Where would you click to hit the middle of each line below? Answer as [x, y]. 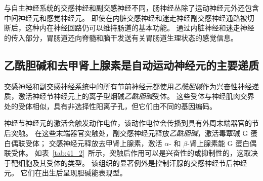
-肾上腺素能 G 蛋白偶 [222, 143]
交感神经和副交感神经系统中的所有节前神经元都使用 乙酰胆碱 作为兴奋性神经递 [131, 86]
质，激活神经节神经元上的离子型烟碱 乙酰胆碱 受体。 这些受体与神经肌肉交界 [129, 96]
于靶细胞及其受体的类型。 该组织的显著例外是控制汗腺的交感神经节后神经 [126, 162]
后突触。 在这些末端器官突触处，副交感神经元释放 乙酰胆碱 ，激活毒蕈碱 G [126, 133]
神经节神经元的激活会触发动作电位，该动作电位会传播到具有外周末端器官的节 [131, 123]
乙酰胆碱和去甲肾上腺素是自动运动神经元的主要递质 [131, 65]
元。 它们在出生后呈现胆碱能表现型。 [65, 173]
